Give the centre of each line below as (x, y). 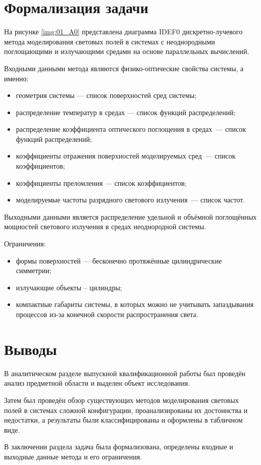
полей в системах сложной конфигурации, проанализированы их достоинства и (126, 410)
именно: (16, 78)
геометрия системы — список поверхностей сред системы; (106, 95)
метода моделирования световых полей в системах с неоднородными (110, 41)
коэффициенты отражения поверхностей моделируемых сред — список (126, 156)
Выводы (31, 349)
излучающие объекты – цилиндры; (69, 287)
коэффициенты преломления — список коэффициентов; (101, 183)
